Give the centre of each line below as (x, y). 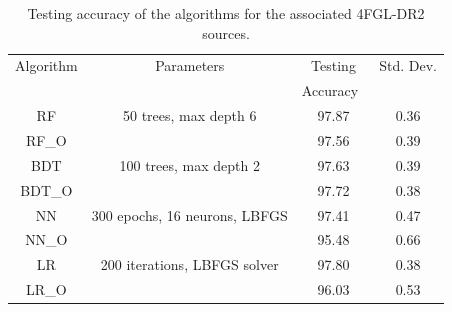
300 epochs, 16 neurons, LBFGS (189, 214)
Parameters (190, 65)
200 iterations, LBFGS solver (189, 264)
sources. (226, 32)
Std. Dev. (408, 65)
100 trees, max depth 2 (189, 164)
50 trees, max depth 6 (189, 115)
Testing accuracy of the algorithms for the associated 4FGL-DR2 (226, 13)
